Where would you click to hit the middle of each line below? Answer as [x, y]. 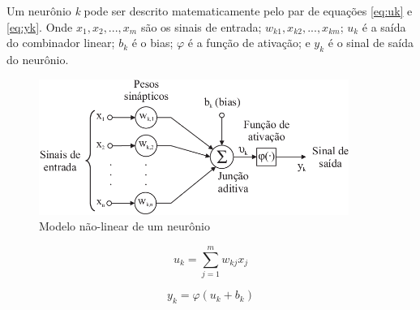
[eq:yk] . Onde [40, 26]
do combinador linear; [61, 43]
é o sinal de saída [371, 43]
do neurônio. [38, 59]
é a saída [384, 26]
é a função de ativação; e [249, 43]
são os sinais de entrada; [201, 26]
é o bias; [152, 43]
